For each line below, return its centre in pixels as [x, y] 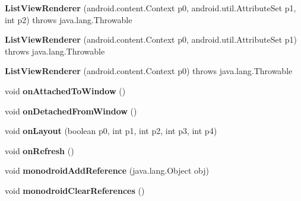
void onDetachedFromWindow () [71, 111]
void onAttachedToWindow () [65, 90]
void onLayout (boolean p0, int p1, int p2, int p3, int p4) [111, 131]
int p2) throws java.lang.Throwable [69, 19]
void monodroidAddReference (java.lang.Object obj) [107, 170]
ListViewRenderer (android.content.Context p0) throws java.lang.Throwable [149, 71]
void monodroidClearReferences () [75, 190]
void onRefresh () [39, 150]
